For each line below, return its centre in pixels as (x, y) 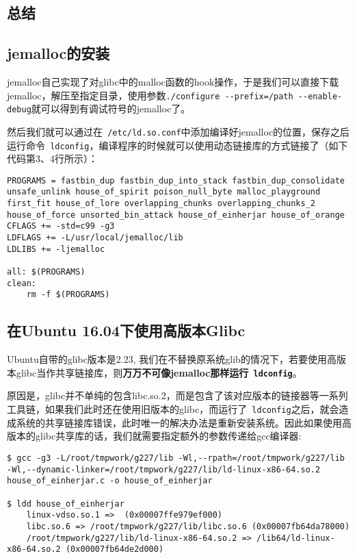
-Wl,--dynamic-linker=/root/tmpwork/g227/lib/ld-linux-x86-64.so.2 (164, 469)
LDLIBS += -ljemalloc (56, 249)
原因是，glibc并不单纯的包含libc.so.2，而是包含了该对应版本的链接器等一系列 (177, 395)
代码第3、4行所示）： (52, 158)
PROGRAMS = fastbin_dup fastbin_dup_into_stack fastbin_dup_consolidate (176, 180)
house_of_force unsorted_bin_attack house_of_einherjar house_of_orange (176, 215)
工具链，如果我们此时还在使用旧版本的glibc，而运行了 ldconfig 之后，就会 (173, 409)
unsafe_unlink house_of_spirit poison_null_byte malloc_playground (164, 192)
